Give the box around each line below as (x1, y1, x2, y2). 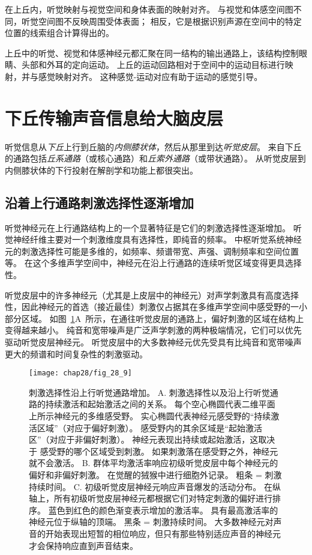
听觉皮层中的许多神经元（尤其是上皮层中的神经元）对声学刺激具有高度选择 (5, 288, 299, 301)
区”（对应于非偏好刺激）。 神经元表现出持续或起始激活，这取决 (29, 433, 275, 446)
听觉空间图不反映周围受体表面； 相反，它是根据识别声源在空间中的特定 (21, 14, 302, 27)
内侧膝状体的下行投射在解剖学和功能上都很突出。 (5, 163, 198, 176)
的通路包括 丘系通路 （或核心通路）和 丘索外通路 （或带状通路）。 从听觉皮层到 (5, 152, 306, 165)
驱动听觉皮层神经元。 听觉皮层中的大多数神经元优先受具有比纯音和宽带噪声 (5, 336, 302, 348)
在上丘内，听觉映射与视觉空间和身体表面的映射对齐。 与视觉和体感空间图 (5, 3, 293, 15)
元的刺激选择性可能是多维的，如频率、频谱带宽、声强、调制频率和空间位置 (5, 244, 299, 257)
